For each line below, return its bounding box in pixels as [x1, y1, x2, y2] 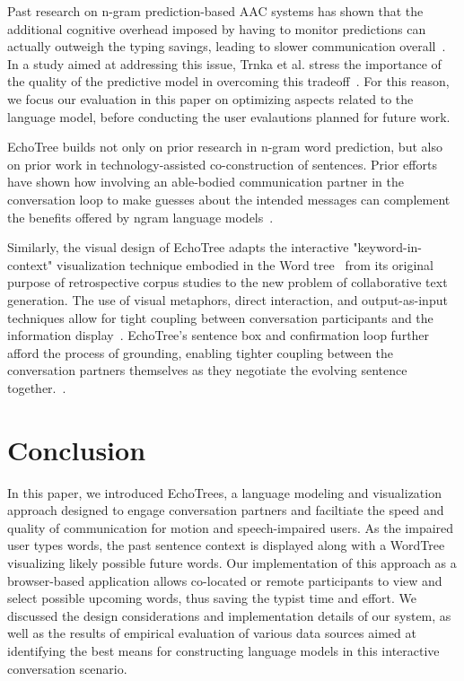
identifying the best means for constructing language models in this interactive [7, 641, 440, 659]
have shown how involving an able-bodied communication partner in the [7, 172, 404, 191]
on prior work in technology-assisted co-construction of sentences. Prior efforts [7, 154, 437, 173]
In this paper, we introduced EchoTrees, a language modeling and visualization [7, 483, 442, 502]
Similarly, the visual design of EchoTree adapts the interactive [7, 238, 349, 257]
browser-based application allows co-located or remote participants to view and [7, 571, 442, 589]
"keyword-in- [353, 238, 422, 257]
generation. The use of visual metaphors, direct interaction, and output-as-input [7, 290, 448, 309]
